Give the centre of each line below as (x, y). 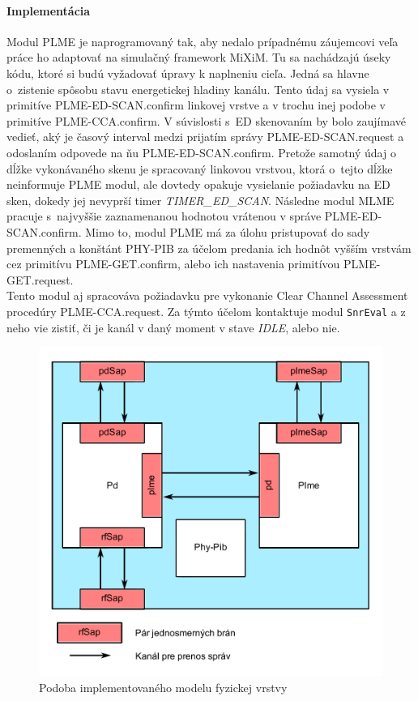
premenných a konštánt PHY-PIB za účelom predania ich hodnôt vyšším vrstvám (209, 248)
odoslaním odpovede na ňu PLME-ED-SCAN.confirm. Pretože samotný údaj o (201, 152)
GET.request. (40, 279)
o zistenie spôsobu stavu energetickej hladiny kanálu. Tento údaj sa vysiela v (198, 89)
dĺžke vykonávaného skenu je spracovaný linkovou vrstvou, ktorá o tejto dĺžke (200, 168)
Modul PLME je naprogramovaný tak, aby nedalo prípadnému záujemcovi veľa (203, 41)
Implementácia (49, 10)
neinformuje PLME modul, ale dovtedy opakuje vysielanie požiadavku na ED (198, 184)
